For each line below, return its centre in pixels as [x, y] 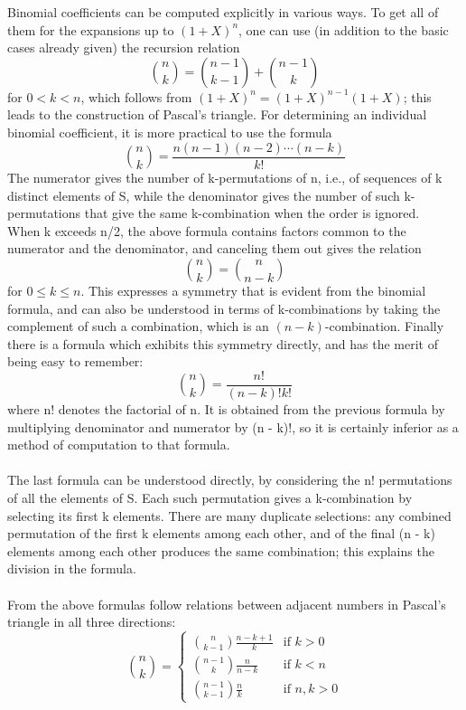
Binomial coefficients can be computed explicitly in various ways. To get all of [223, 12]
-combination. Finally [384, 326]
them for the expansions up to [91, 29]
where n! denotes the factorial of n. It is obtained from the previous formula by [226, 409]
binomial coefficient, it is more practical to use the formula [170, 132]
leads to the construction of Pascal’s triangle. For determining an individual [217, 114]
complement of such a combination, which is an [138, 326]
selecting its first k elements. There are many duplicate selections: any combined [229, 515]
